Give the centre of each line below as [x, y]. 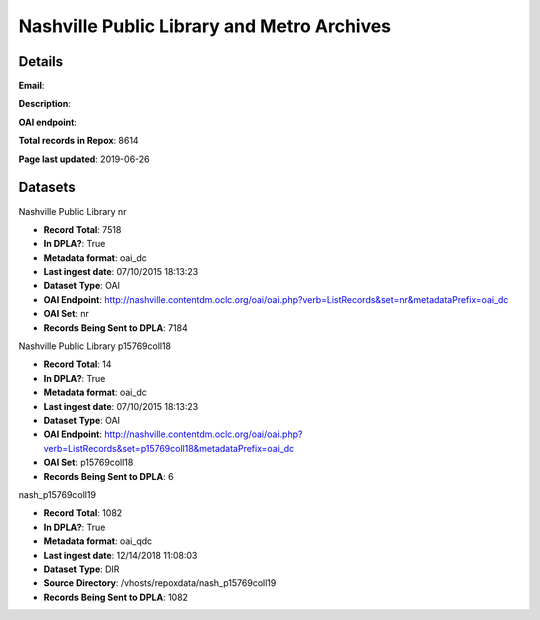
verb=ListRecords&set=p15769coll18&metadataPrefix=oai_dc [169, 448]
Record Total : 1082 [83, 513]
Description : [45, 104]
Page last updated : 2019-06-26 [84, 159]
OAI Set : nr [66, 314]
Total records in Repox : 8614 [78, 141]
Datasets [47, 187]
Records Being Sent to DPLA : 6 [108, 476]
